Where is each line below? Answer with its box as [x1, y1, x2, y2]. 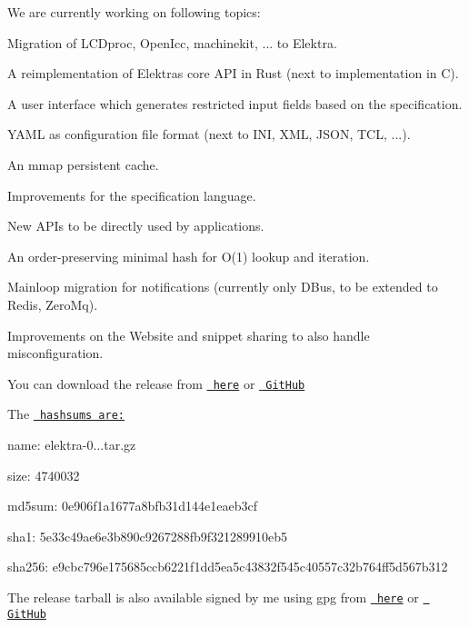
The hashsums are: [7, 404, 125, 423]
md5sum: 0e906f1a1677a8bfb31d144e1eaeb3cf [7, 496, 258, 515]
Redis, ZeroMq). [7, 294, 98, 313]
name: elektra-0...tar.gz [7, 435, 136, 454]
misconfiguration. [7, 343, 104, 363]
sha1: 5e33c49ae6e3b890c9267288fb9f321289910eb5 [7, 526, 288, 545]
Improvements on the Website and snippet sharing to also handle [7, 325, 370, 344]
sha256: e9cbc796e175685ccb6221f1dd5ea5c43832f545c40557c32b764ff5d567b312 [7, 557, 448, 576]
